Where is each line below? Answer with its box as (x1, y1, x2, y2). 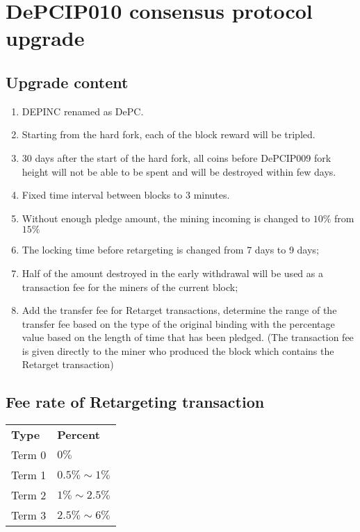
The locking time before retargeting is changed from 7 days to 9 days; (22, 242, 319, 257)
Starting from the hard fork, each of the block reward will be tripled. (22, 127, 316, 142)
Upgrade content (6, 71, 129, 92)
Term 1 (11, 467, 47, 483)
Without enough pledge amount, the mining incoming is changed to (22, 210, 311, 225)
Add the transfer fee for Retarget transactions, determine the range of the (22, 303, 337, 317)
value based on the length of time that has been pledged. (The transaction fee (22, 330, 354, 344)
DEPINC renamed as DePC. (22, 103, 144, 118)
